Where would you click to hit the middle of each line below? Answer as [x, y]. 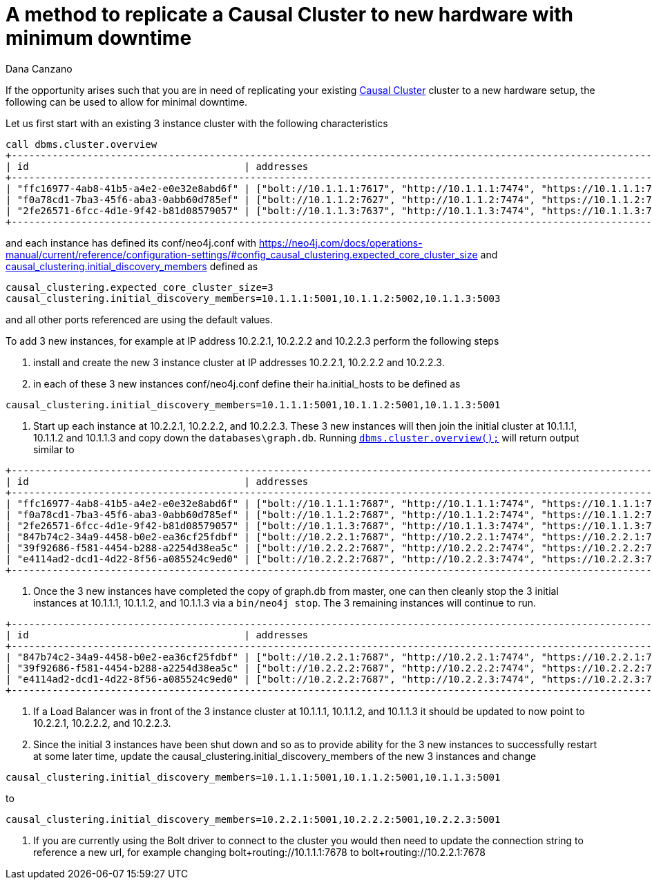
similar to [54, 449]
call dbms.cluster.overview [81, 144]
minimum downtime [99, 38]
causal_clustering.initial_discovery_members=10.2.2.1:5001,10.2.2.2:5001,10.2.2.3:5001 [253, 819]
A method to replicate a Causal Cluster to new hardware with [289, 15]
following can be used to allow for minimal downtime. [126, 102]
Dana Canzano [39, 68]
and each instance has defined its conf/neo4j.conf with [131, 242]
